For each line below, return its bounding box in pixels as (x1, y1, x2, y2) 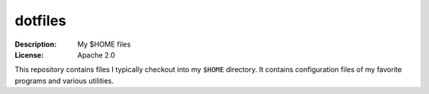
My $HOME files (77, 39, 131, 49)
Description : (14, 39, 57, 49)
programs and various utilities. (14, 76, 114, 85)
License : (14, 50, 44, 59)
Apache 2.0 (77, 50, 115, 59)
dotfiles (14, 12, 67, 29)
